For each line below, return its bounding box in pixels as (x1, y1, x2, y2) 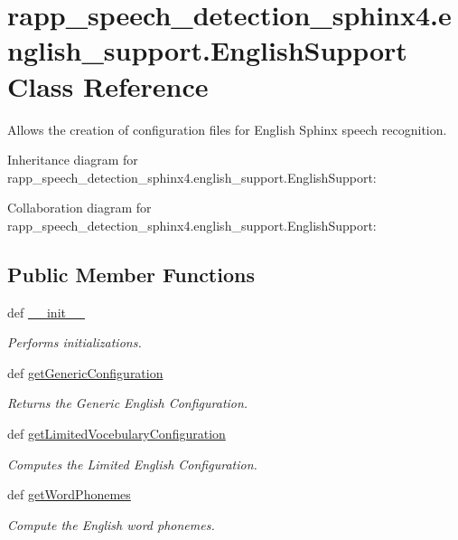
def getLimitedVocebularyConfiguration (7, 424, 226, 443)
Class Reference (7, 67, 209, 104)
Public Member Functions (7, 260, 255, 288)
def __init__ (7, 302, 85, 321)
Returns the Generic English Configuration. (7, 393, 248, 412)
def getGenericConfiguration (7, 363, 164, 382)
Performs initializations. (7, 333, 142, 352)
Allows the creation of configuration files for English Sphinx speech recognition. (7, 119, 447, 138)
